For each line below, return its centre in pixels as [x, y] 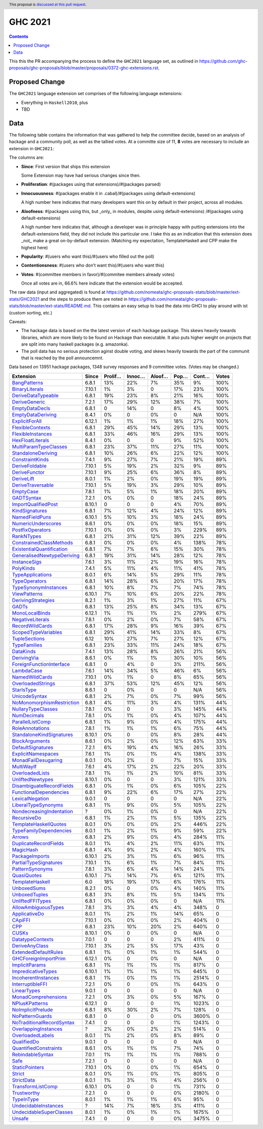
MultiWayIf [24, 766]
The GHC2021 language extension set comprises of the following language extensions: [96, 94]
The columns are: [27, 157]
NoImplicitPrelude [32, 1010]
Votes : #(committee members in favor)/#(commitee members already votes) [98, 274]
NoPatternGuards [32, 1016]
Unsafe [20, 1118]
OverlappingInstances [37, 1029]
